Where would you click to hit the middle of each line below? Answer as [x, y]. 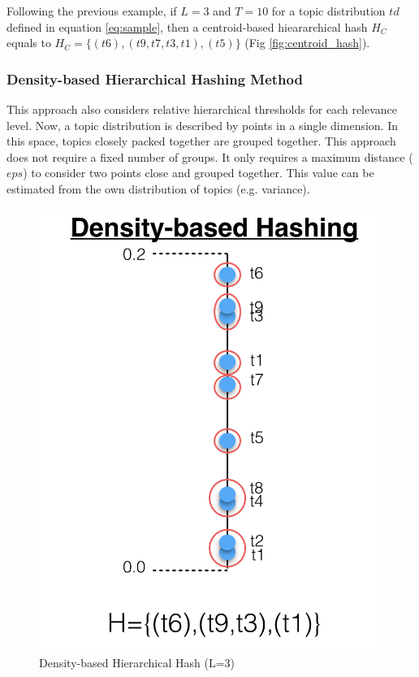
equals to [29, 43]
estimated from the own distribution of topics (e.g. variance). [158, 188]
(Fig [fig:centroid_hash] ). [307, 43]
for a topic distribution [328, 11]
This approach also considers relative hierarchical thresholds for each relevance [202, 109]
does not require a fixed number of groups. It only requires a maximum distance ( [210, 156]
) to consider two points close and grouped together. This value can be [199, 173]
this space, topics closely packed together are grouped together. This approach [201, 141]
